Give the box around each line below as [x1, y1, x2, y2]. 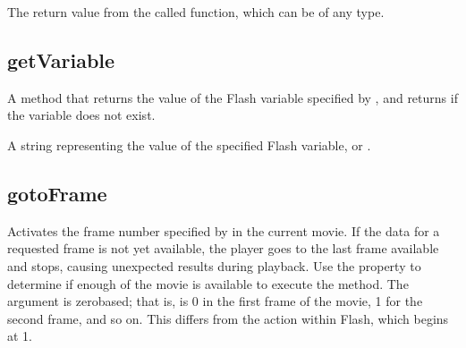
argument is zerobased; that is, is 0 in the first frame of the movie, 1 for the [7, 292, 423, 310]
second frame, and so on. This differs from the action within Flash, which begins [7, 309, 449, 327]
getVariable [7, 46, 115, 73]
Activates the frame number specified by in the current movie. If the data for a [7, 221, 440, 240]
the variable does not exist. [7, 106, 156, 124]
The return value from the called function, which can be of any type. [7, 3, 385, 21]
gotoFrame [7, 179, 107, 207]
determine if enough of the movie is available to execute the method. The [7, 274, 409, 293]
